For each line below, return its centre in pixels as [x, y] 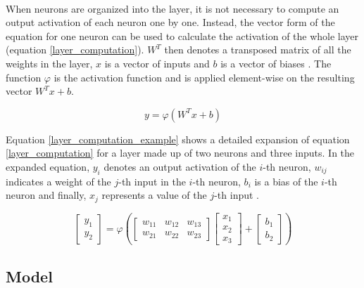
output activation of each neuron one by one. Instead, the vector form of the [170, 22]
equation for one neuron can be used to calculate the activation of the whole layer [182, 35]
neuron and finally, [46, 195]
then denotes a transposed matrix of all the [258, 50]
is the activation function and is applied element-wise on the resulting [204, 77]
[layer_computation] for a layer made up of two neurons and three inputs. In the [180, 153]
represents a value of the [154, 195]
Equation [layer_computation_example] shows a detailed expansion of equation [178, 139]
